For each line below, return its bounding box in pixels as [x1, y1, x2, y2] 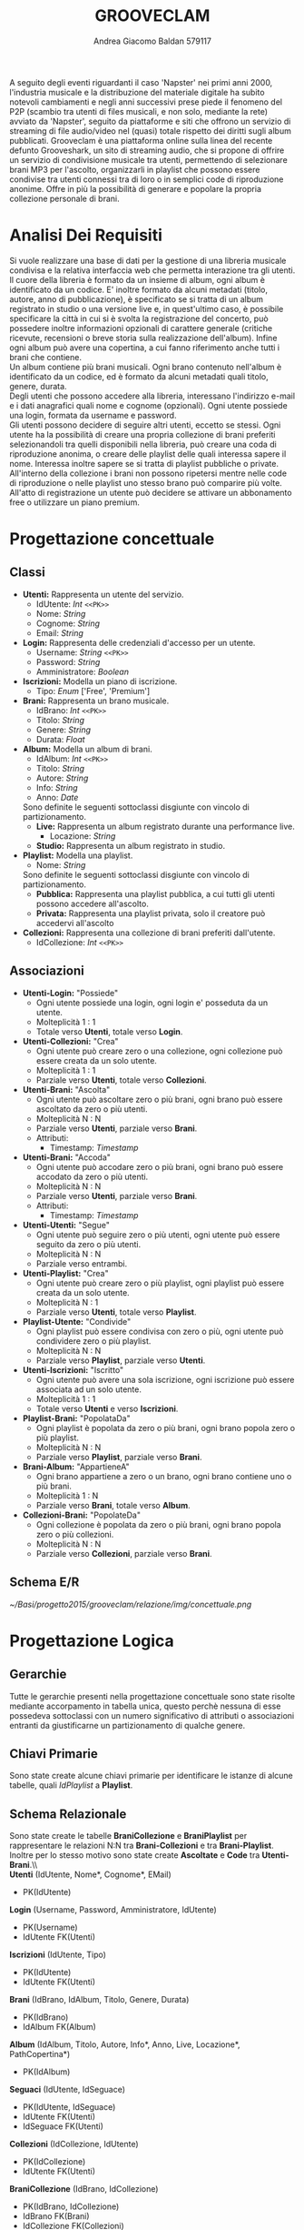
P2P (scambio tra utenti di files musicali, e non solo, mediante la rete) [9, 106, 269, 116]
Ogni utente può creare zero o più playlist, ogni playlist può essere [35, 1277, 284, 1288]
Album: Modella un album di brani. [22, 743, 152, 754]
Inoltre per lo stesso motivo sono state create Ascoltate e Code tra [9, 1850, 260, 1861]
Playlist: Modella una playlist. [22, 850, 133, 861]
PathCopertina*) [9, 2049, 71, 2060]
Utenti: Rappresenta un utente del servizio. [22, 589, 184, 600]
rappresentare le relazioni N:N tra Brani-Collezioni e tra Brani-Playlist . [9, 1840, 274, 1852]
